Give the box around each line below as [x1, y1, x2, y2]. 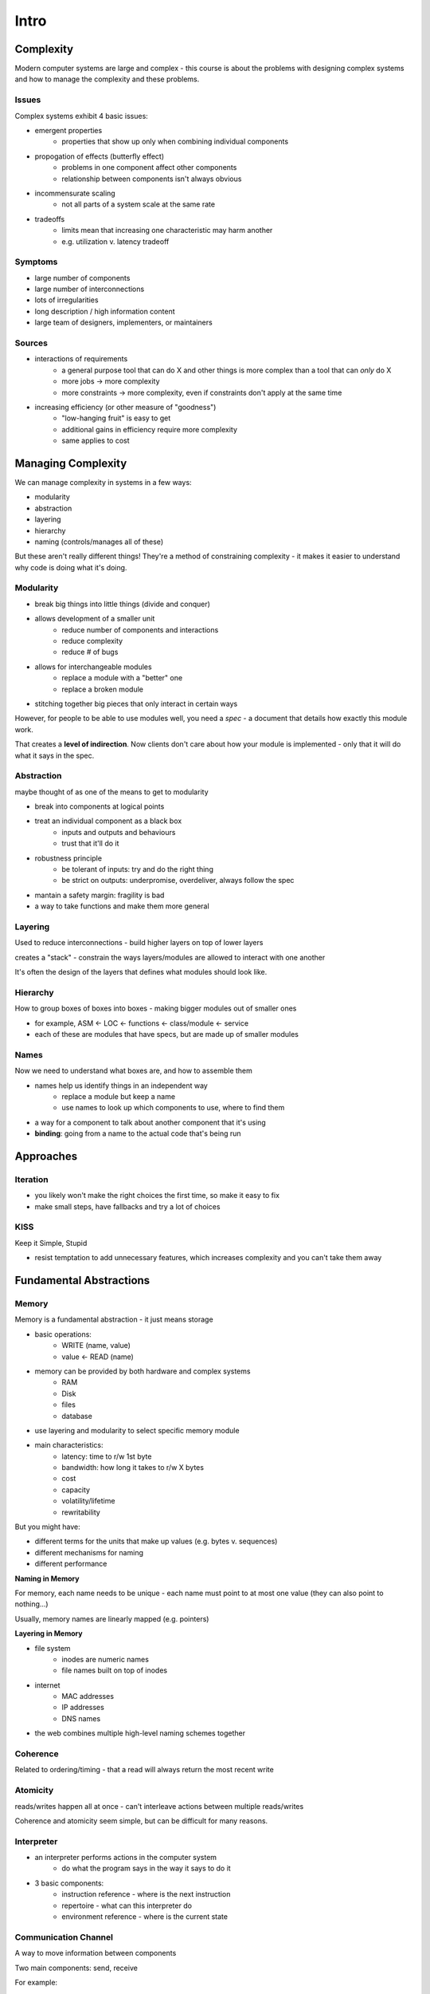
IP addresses [61, 1703, 105, 1712]
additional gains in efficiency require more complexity [61, 424, 238, 434]
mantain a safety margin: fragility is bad [34, 890, 165, 900]
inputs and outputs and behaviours [61, 827, 176, 837]
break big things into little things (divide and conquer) [34, 599, 211, 609]
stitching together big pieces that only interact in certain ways [34, 699, 238, 708]
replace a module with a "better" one [61, 673, 183, 683]
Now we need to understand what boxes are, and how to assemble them [14, 1066, 252, 1076]
